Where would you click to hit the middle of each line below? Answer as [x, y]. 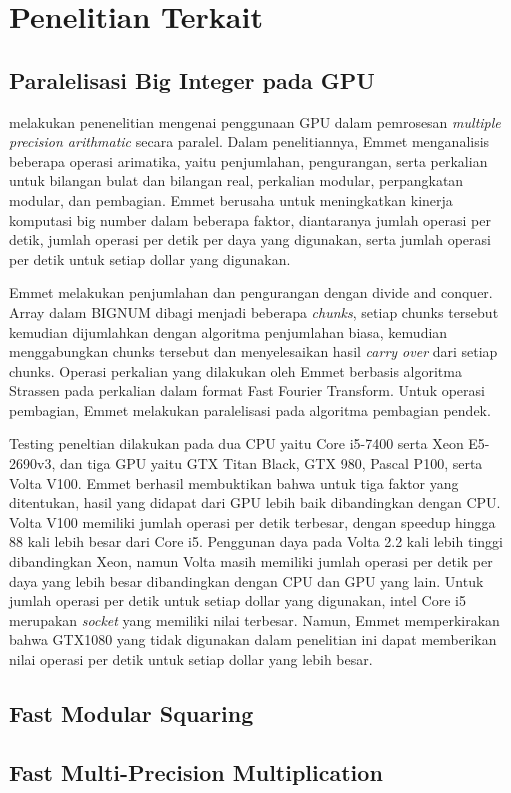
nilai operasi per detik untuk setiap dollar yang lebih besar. [191, 659]
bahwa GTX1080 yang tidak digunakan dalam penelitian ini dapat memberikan [253, 639]
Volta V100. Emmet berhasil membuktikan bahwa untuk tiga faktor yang [234, 482]
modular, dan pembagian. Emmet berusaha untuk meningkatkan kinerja [231, 199]
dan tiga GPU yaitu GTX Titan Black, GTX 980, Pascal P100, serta [271, 463]
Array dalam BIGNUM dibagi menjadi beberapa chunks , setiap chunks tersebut [254, 311]
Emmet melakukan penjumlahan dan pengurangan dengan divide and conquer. [251, 292]
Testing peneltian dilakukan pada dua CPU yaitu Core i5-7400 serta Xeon [236, 443]
